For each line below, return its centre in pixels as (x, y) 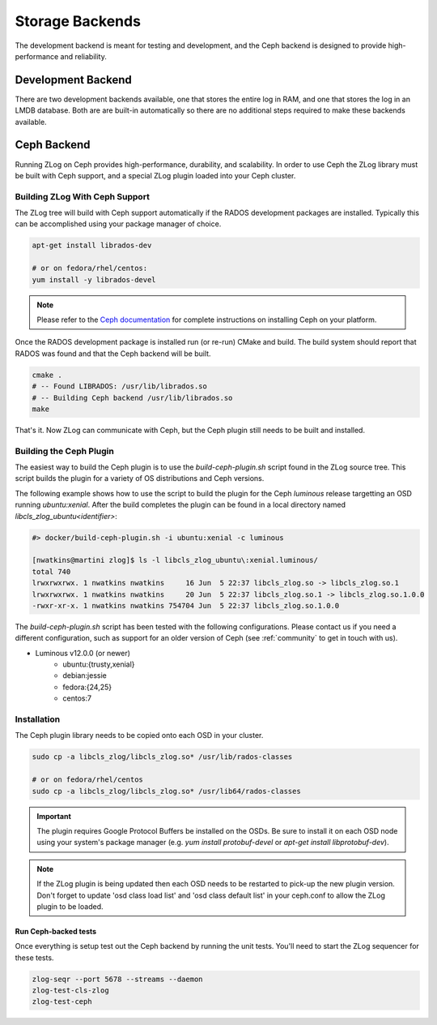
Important (54, 816)
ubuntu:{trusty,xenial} (99, 664)
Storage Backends (78, 21)
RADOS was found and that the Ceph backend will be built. (113, 354)
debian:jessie (85, 675)
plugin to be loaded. (70, 906)
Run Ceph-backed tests (56, 931)
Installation (38, 719)
